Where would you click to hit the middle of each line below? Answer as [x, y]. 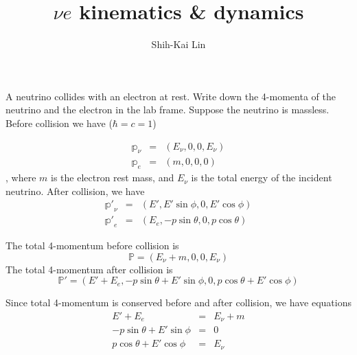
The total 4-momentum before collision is [92, 245]
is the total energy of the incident [262, 177]
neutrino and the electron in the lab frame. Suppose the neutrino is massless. [168, 110]
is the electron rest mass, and [112, 177]
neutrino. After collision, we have [75, 191]
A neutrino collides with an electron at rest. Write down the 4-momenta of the [171, 96]
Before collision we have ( [59, 123]
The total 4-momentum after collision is [89, 269]
